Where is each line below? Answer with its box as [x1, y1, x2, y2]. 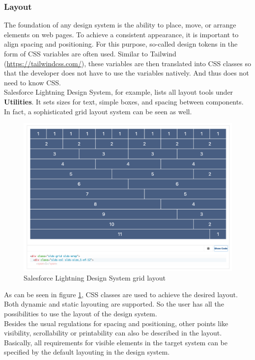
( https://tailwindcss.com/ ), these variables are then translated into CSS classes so [4, 58, 251, 68]
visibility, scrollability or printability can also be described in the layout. [4, 328, 222, 338]
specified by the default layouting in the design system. [4, 347, 170, 357]
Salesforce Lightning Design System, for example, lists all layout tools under [4, 87, 233, 97]
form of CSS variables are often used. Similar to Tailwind [4, 49, 176, 58]
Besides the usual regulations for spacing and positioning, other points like [4, 318, 228, 328]
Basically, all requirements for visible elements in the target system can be [4, 337, 227, 347]
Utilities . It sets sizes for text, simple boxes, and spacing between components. [4, 96, 244, 106]
